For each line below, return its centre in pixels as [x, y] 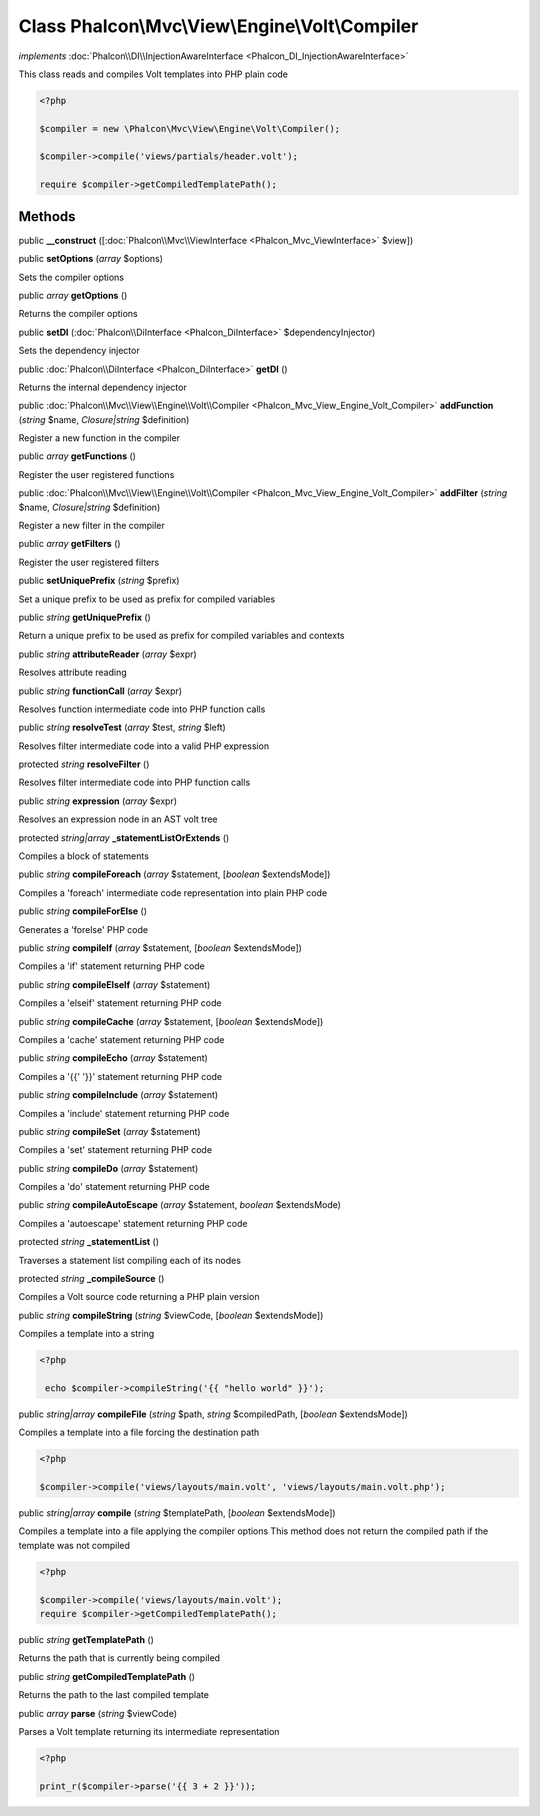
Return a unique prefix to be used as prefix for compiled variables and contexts [181, 636]
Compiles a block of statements [84, 856]
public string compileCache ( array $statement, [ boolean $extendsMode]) [171, 1021]
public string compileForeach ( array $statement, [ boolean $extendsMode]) [174, 874]
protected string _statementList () [89, 1242]
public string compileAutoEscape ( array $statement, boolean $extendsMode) [180, 1205]
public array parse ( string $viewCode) [98, 1713]
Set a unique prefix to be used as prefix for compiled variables [147, 599]
